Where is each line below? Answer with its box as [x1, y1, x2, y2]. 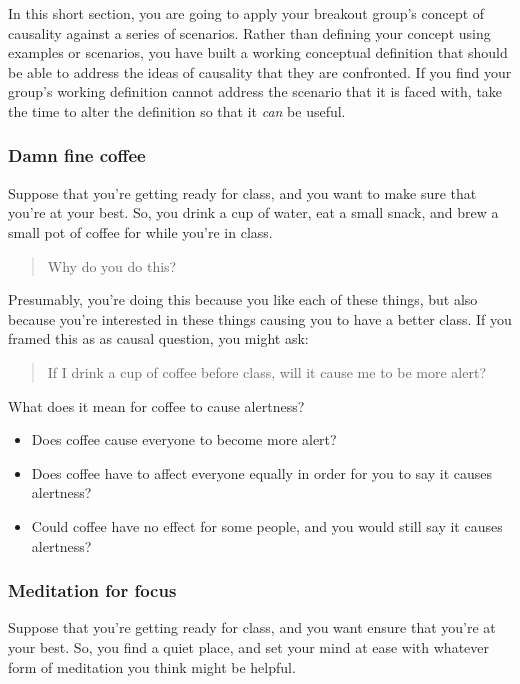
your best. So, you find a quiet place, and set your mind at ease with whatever [8, 636, 490, 657]
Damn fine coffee [8, 143, 146, 168]
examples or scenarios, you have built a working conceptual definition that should [8, 42, 508, 63]
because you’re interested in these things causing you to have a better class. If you [8, 308, 512, 329]
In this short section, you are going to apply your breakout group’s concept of [8, 3, 485, 23]
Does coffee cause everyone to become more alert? [31, 429, 337, 450]
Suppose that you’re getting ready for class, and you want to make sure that [8, 182, 477, 203]
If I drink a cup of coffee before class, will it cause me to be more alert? [47, 361, 486, 382]
